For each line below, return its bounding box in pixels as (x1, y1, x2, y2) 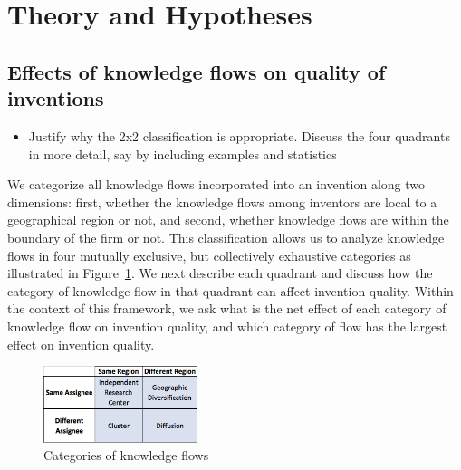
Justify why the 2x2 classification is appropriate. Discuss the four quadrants (28, 126, 450, 145)
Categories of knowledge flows (43, 446, 209, 465)
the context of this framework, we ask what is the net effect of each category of (7, 299, 447, 318)
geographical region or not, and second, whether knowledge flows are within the (7, 210, 449, 229)
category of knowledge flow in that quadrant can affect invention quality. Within (7, 281, 454, 300)
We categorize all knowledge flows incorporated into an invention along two (7, 175, 426, 194)
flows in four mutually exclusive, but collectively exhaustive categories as (7, 245, 411, 264)
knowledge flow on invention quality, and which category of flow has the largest (7, 316, 447, 335)
